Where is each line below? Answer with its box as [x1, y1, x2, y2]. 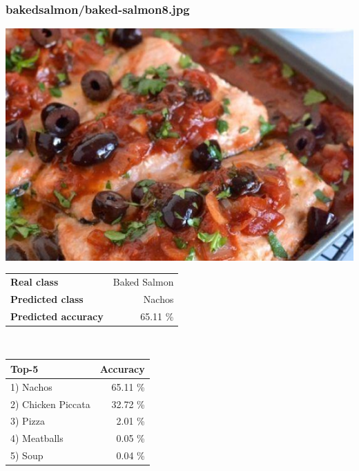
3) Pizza [10, 414, 45, 428]
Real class [10, 274, 59, 288]
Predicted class [10, 291, 84, 306]
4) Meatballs [10, 431, 64, 445]
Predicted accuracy [10, 308, 104, 323]
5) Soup [10, 448, 43, 463]
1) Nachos [10, 379, 52, 394]
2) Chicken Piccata [10, 396, 90, 411]
